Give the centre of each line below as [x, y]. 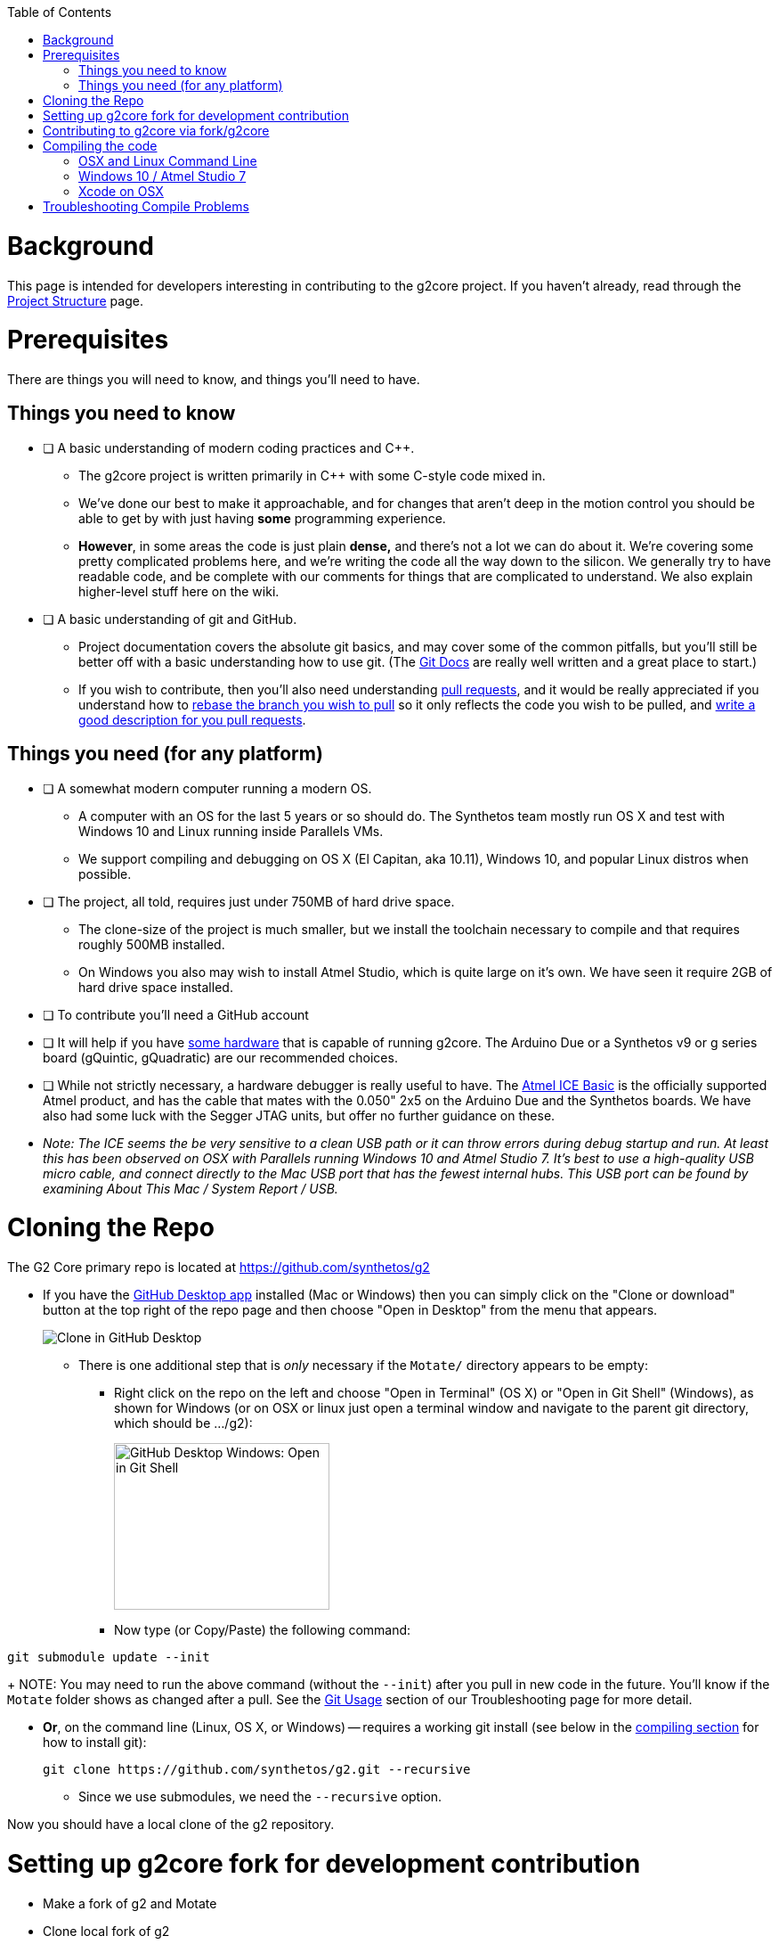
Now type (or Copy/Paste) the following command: [263, 1630]
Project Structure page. [75, 300]
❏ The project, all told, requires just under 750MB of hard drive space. [249, 901]
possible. [105, 874]
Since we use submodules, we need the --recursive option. [260, 1797]
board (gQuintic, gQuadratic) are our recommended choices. [220, 1057]
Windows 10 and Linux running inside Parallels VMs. [231, 831]
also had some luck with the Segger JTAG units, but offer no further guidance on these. [299, 1115]
